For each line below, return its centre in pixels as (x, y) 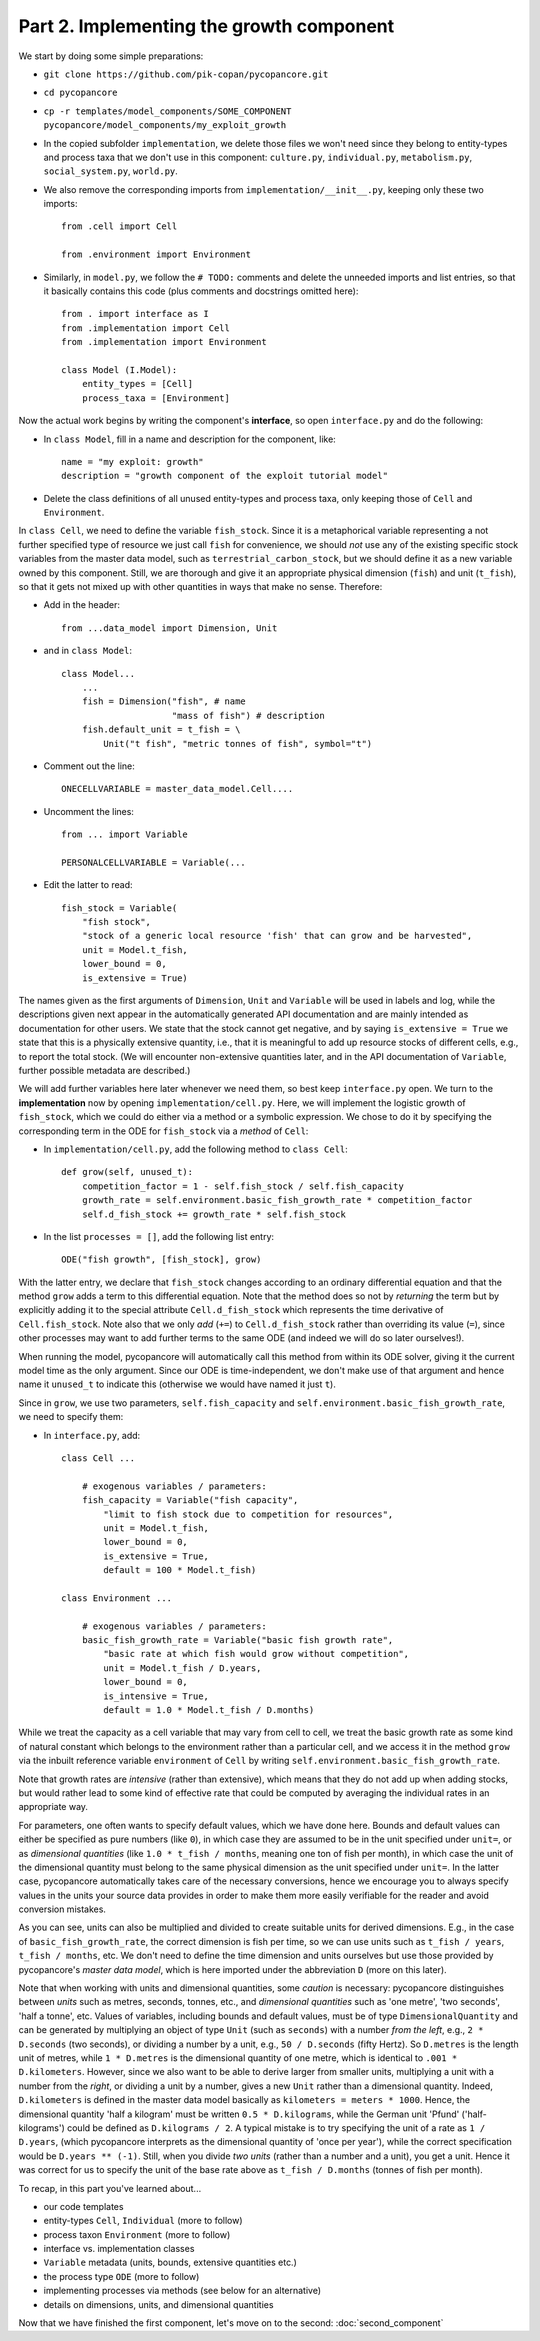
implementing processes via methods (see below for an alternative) (182, 2291)
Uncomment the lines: (89, 811)
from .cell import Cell (119, 226)
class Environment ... (117, 1598)
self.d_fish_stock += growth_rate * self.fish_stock (214, 1214)
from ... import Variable (125, 834)
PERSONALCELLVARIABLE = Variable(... (154, 862)
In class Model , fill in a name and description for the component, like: (190, 439)
